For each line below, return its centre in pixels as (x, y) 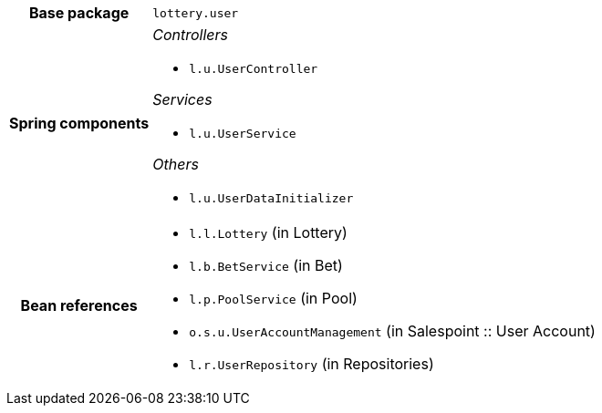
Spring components (79, 123)
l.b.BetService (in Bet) (266, 265)
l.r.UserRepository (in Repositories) (311, 364)
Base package (79, 13)
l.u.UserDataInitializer (271, 198)
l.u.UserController (254, 69)
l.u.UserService (243, 134)
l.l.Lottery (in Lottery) (268, 232)
